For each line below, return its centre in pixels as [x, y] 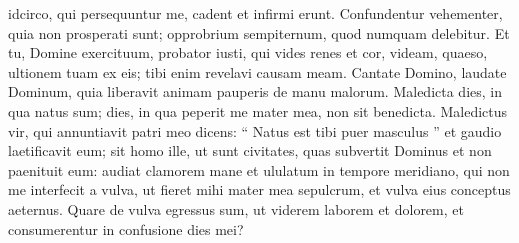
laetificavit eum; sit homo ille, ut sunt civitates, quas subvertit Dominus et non [250, 150]
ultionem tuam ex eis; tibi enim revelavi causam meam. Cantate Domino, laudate [257, 71]
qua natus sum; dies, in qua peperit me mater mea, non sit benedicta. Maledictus [258, 110]
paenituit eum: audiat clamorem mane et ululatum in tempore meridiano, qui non [259, 169]
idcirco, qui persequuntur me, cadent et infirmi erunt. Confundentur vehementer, [255, 13]
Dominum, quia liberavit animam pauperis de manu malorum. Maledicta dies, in [255, 91]
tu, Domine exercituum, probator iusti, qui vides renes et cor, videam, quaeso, [248, 52]
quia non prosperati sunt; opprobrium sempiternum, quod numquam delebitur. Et [259, 32]
